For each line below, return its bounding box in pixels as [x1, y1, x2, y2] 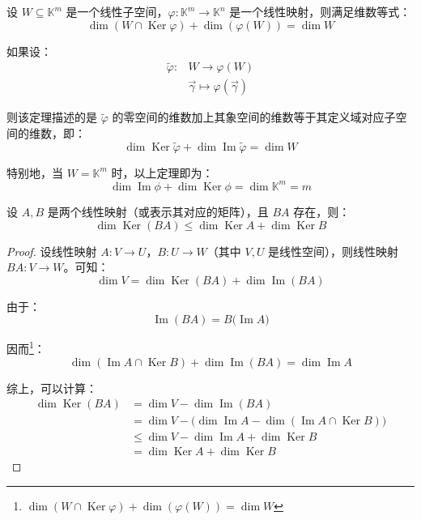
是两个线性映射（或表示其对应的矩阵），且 [47, 202, 269, 220]
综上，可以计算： [6, 379, 97, 396]
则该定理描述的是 [6, 109, 97, 126]
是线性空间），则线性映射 [268, 242, 399, 259]
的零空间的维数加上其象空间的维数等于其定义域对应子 [112, 109, 396, 126]
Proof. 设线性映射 [6, 242, 97, 259]
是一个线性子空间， [66, 3, 168, 19]
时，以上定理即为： [111, 164, 214, 181]
